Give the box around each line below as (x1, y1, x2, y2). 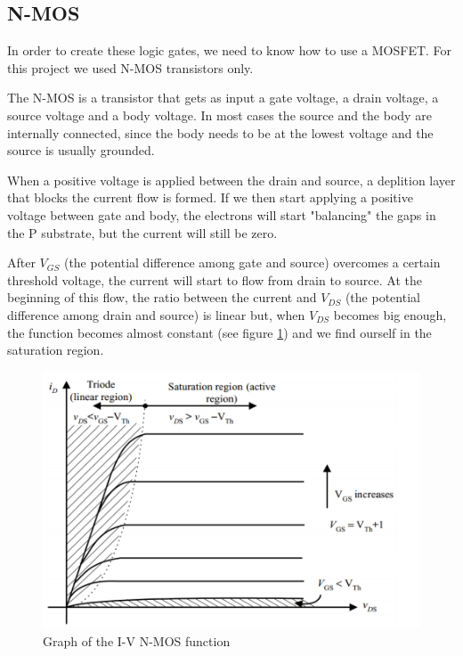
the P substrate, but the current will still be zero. (7, 223, 278, 242)
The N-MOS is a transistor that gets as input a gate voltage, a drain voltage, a (7, 88, 439, 107)
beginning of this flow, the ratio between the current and (7, 288, 317, 307)
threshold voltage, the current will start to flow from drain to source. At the (7, 270, 423, 289)
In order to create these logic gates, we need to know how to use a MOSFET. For (7, 41, 452, 60)
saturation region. (7, 340, 104, 359)
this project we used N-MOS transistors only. (7, 58, 254, 77)
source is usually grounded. (7, 141, 155, 160)
